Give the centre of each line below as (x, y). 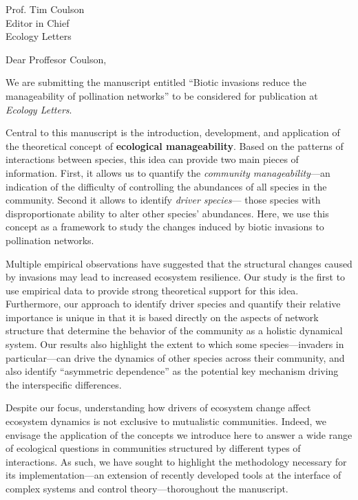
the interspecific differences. (64, 384)
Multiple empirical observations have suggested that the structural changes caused (179, 263)
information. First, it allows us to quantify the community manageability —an (168, 172)
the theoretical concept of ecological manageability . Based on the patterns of (175, 145)
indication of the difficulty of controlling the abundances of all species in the (166, 186)
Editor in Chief (38, 22)
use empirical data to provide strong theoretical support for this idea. (152, 290)
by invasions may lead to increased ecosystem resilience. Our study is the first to (176, 277)
